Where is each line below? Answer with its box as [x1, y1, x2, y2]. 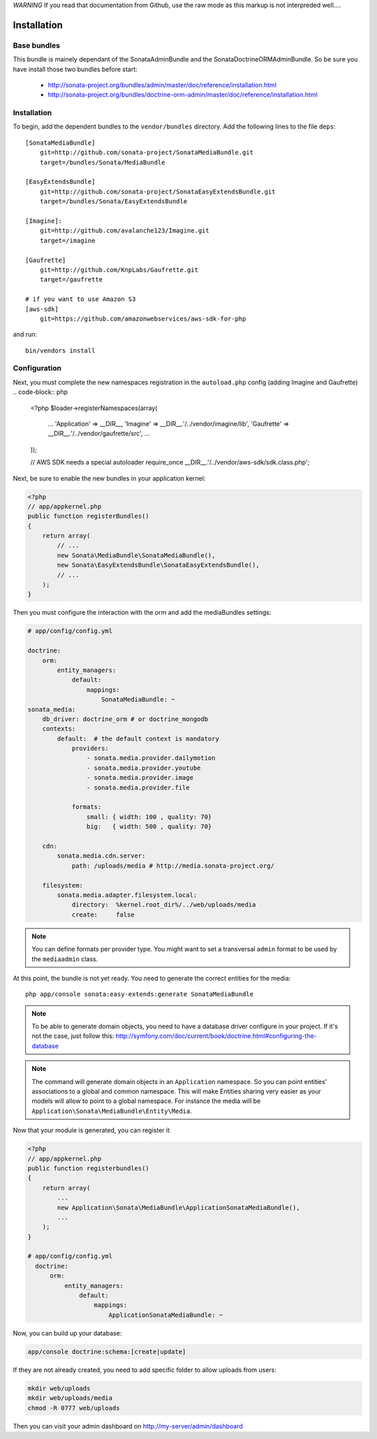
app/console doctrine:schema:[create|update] [27, 1347, 186, 1355]
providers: [71, 745, 110, 752]
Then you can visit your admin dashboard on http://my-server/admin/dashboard [13, 1422, 244, 1430]
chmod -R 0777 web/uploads [27, 1404, 120, 1412]
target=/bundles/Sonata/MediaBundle [39, 158, 165, 166]
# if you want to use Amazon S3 [25, 295, 136, 303]
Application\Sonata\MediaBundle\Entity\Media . [31, 1106, 192, 1115]
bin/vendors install [25, 346, 96, 354]
